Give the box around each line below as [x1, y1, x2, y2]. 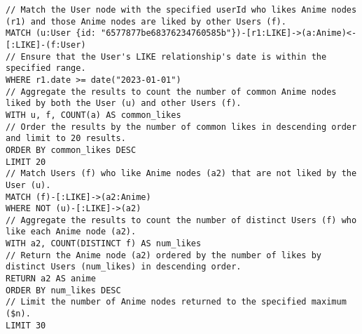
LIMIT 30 [6, 320, 46, 330]
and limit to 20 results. [6, 133, 126, 144]
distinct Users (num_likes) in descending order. [6, 262, 242, 272]
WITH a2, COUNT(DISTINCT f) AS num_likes [6, 239, 202, 249]
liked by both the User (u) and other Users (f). [6, 98, 242, 109]
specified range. [6, 63, 86, 74]
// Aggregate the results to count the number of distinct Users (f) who [6, 215, 357, 225]
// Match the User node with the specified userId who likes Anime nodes [6, 5, 357, 15]
